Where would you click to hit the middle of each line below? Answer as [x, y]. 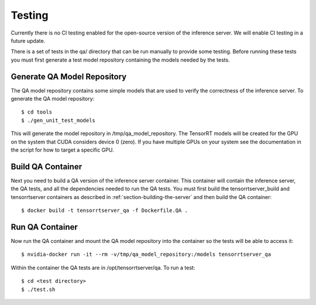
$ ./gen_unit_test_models [59, 120]
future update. [28, 40]
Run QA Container [44, 227]
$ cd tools [37, 112]
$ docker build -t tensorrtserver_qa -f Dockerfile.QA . [105, 210]
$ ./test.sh [38, 289]
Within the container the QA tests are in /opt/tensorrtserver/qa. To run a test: [103, 268]
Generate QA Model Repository [69, 76]
